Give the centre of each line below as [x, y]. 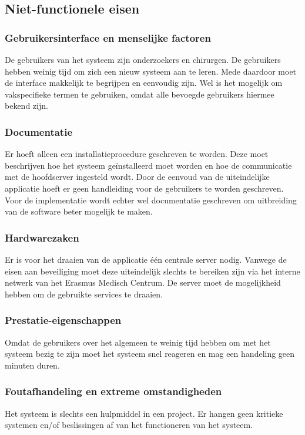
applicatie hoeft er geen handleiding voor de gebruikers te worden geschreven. [144, 188]
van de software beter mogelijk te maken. [79, 211]
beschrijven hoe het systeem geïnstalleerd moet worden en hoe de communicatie [148, 165]
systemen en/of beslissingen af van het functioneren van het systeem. [129, 425]
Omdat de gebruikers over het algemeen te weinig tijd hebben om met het [138, 342]
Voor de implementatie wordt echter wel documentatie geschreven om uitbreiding [151, 200]
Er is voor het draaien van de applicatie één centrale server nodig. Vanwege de [146, 259]
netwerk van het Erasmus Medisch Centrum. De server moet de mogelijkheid [143, 282]
